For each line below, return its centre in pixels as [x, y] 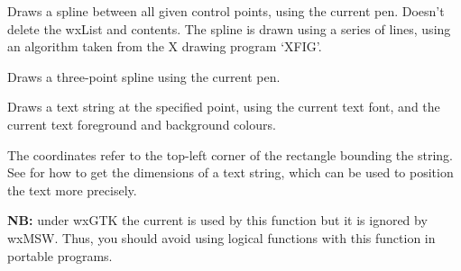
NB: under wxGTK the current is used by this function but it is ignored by [217, 220]
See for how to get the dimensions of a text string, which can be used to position [230, 172]
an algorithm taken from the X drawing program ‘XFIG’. [165, 46]
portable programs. [60, 255]
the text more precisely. [72, 190]
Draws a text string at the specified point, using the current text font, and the [224, 107]
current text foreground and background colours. [142, 124]
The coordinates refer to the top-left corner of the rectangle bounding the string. [230, 154]
